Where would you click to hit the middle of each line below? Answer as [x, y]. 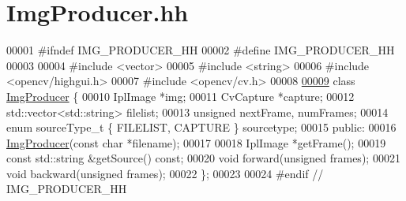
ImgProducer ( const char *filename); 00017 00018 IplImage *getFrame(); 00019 [196, 142]
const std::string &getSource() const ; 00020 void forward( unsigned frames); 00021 [203, 158]
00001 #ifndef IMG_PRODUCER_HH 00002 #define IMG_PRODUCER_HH [201, 50]
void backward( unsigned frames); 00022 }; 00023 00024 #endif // [165, 173]
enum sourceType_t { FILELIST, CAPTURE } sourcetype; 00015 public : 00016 [201, 127]
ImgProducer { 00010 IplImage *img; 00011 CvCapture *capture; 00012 [180, 96]
